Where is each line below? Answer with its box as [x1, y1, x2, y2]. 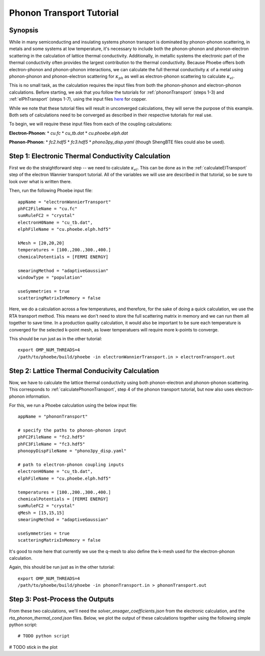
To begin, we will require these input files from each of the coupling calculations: [9, 121, 173, 127]
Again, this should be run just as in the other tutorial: [9, 564, 115, 570]
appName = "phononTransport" [18, 414, 88, 419]
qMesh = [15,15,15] [18, 510, 65, 516]
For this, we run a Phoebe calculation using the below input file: [9, 402, 137, 408]
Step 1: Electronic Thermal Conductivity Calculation [9, 152, 170, 160]
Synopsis [9, 26, 39, 34]
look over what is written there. [9, 178, 72, 184]
